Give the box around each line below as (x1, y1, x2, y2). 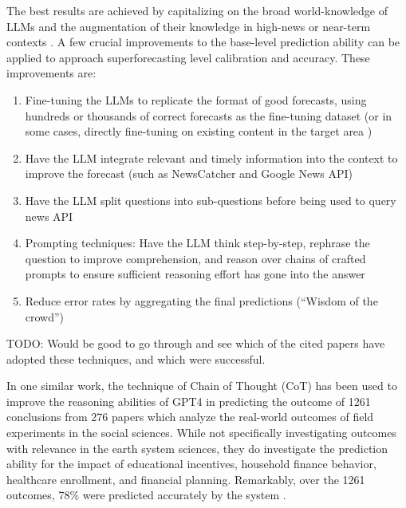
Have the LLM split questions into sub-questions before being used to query (25, 191, 396, 208)
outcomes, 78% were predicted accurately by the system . (6, 486, 286, 503)
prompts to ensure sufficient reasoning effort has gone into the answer (25, 266, 365, 282)
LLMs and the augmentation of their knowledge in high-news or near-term (6, 18, 371, 34)
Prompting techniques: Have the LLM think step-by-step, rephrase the (25, 234, 370, 251)
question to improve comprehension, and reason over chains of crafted (25, 250, 366, 266)
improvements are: (6, 65, 97, 81)
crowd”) (25, 308, 65, 325)
